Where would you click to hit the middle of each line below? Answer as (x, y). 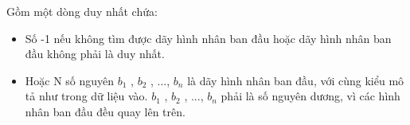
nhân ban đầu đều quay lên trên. (105, 111)
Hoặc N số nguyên (70, 80)
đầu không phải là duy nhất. (95, 54)
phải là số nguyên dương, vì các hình (310, 96)
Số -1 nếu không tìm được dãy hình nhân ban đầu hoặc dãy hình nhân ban (208, 38)
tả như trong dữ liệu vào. (86, 96)
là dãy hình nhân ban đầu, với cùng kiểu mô (296, 80)
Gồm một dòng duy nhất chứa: (82, 11)
